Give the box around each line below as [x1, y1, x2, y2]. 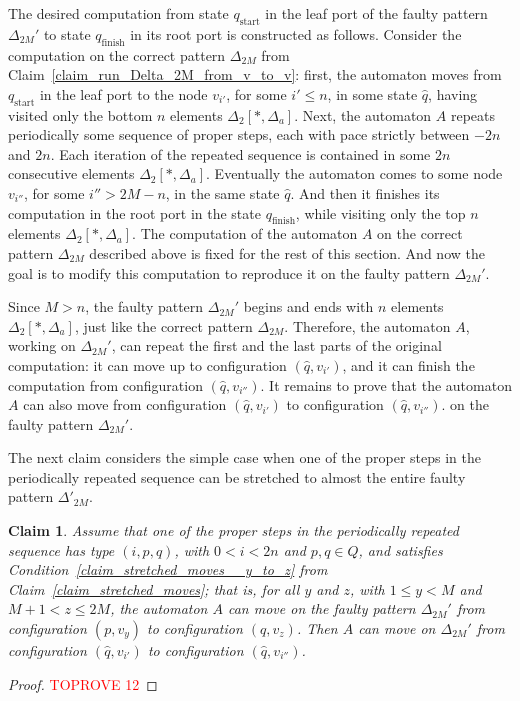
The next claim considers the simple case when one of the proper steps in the [8, 447, 482, 468]
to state [43, 23, 91, 44]
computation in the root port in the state [8, 202, 261, 223]
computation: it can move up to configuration [8, 354, 287, 375]
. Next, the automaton [294, 104, 432, 125]
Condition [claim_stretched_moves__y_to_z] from [8, 559, 328, 580]
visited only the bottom [8, 104, 153, 125]
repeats [450, 104, 496, 125]
